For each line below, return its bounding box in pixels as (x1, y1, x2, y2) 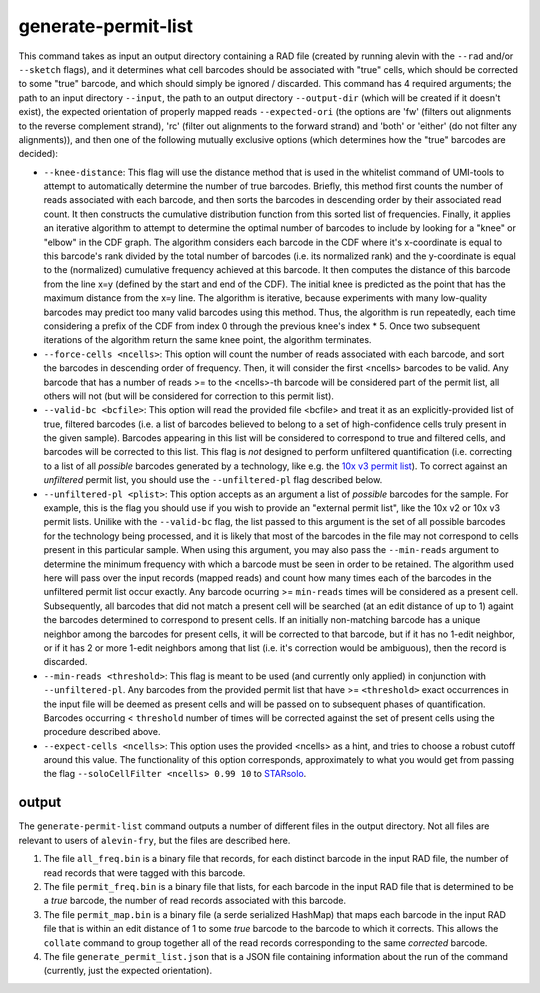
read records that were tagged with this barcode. (43, 866, 246, 879)
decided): (18, 148, 59, 160)
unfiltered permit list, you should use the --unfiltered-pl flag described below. (43, 474, 383, 486)
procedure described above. (43, 726, 161, 738)
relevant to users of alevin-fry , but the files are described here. (18, 834, 291, 846)
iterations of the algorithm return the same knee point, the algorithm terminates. (43, 334, 372, 346)
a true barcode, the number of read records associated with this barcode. (43, 895, 347, 907)
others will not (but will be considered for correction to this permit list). (43, 390, 335, 402)
